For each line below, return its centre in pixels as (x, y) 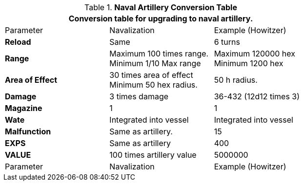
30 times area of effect (151, 75)
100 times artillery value (153, 155)
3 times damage (139, 96)
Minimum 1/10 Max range (155, 63)
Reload (18, 42)
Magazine (24, 108)
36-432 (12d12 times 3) (257, 96)
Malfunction (28, 131)
